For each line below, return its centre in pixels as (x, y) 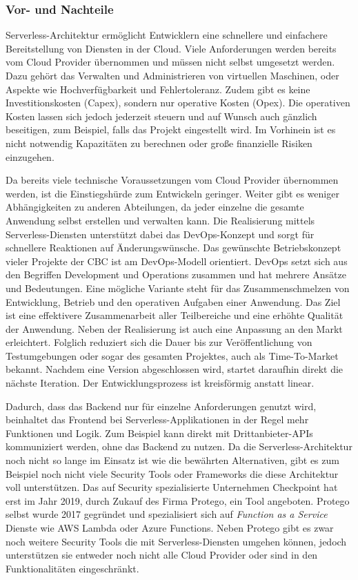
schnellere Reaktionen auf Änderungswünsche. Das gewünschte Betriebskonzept (173, 248)
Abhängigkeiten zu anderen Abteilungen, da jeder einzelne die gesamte (155, 207)
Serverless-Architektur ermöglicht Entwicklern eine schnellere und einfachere (167, 35)
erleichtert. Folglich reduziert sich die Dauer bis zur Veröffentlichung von (159, 342)
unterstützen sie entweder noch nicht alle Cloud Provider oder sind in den (162, 555)
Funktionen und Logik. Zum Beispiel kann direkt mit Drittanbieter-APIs (159, 433)
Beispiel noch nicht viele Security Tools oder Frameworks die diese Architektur (172, 473)
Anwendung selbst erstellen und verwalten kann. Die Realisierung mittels (160, 220)
